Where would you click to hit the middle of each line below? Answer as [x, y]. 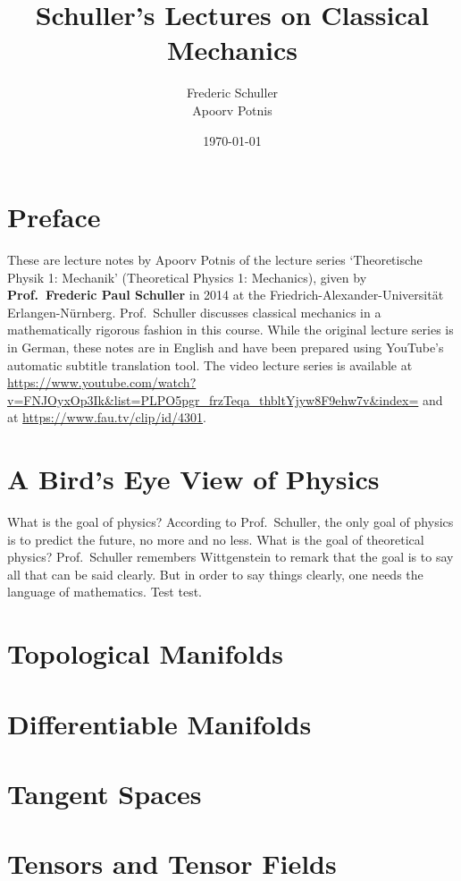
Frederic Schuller [232, 93]
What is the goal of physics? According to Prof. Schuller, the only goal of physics [230, 522]
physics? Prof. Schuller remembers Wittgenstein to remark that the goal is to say [230, 557]
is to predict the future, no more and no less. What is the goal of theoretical [216, 539]
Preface [54, 217]
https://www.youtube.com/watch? [102, 382]
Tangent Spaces [105, 793]
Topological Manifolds [145, 653]
